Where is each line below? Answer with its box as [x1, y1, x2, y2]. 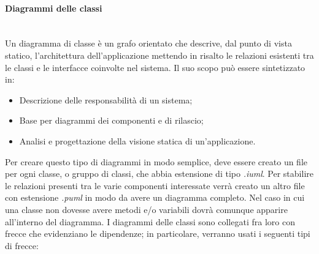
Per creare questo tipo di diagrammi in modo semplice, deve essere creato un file [5, 155, 308, 168]
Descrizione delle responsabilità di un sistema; [19, 93, 193, 106]
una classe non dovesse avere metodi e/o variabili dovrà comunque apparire [5, 203, 288, 215]
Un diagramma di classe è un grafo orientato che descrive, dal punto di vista [5, 37, 292, 50]
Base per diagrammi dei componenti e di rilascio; [19, 114, 204, 127]
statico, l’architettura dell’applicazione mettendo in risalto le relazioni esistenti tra [5, 48, 314, 61]
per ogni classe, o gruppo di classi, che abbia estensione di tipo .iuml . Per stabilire [5, 167, 313, 180]
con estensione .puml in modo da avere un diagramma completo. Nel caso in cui [5, 191, 305, 204]
